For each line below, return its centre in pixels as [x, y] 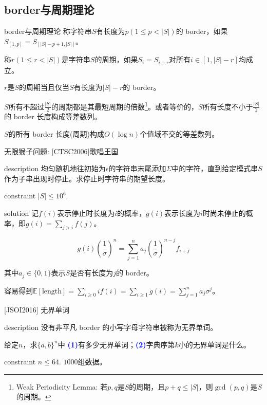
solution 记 [21, 213]
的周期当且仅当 [44, 87]
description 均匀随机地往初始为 [55, 168]
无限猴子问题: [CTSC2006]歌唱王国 [61, 151]
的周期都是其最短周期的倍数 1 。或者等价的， [125, 105]
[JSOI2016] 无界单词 [37, 310]
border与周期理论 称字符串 [48, 31]
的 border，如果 [202, 31]
